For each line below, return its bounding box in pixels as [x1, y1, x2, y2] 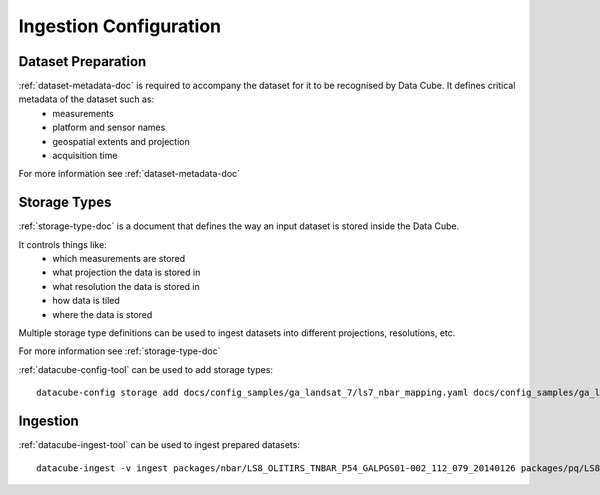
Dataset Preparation [18, 53, 147, 70]
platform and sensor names [52, 121, 166, 134]
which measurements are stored [52, 253, 186, 265]
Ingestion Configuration [18, 15, 222, 37]
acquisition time [52, 150, 118, 162]
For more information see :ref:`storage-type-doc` [18, 345, 221, 357]
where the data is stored [52, 308, 153, 320]
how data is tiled [52, 295, 120, 307]
